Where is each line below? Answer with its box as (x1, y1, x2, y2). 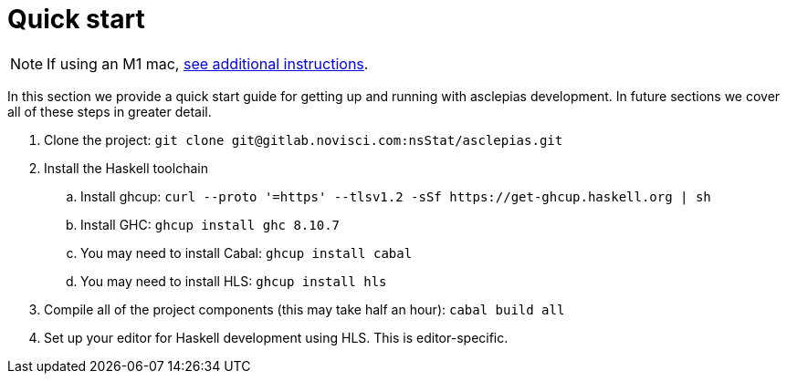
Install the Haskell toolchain (44, 160, 208, 176)
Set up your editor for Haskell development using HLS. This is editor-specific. (44, 329, 509, 345)
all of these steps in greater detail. (7, 103, 212, 119)
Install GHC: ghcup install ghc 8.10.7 (80, 216, 340, 232)
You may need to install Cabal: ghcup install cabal (80, 244, 413, 261)
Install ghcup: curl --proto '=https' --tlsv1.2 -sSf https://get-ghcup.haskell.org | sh (80, 188, 711, 204)
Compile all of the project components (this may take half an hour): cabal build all (44, 301, 565, 317)
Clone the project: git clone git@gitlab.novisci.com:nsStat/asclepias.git (44, 131, 563, 148)
